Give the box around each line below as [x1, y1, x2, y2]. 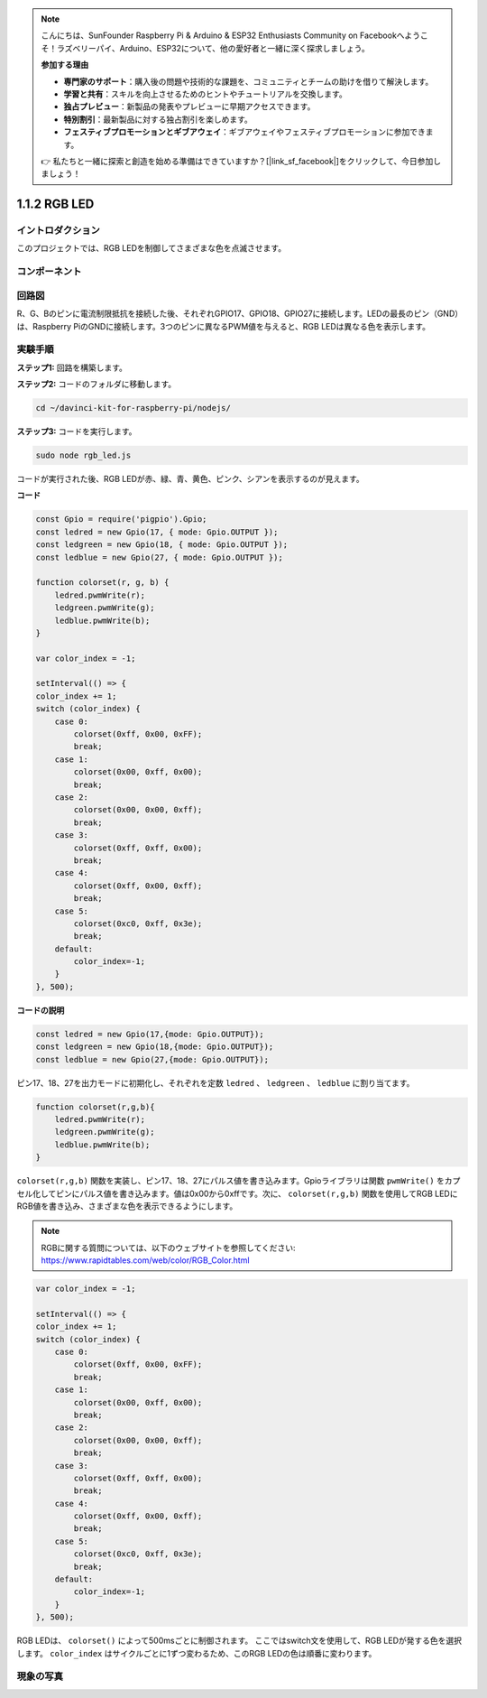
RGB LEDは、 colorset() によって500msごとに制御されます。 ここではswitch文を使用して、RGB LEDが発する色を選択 [16, 1635, 463, 1647]
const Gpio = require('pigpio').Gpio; [35, 515, 207, 524]
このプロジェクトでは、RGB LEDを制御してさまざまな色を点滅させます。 [16, 243, 287, 254]
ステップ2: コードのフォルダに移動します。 [16, 379, 177, 390]
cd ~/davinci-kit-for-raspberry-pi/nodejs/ [35, 403, 232, 413]
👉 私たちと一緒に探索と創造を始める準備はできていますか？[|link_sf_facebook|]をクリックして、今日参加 [41, 155, 434, 166]
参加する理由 [41, 60, 89, 70]
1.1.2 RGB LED [16, 197, 95, 212]
